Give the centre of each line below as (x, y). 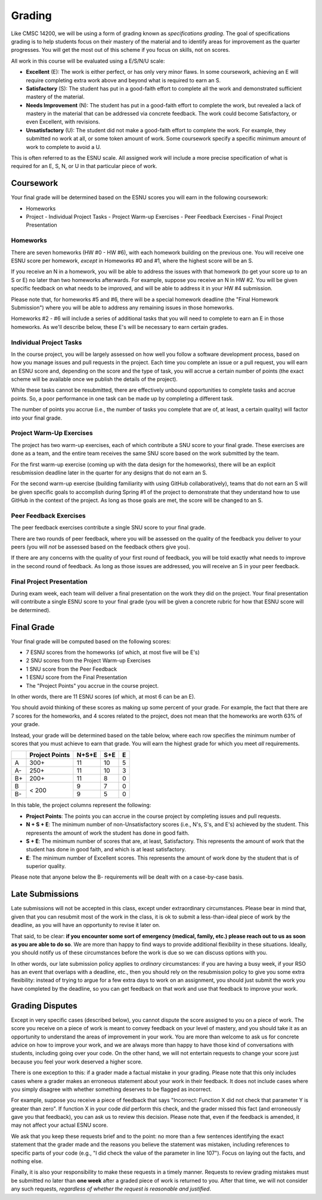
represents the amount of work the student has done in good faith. (108, 833)
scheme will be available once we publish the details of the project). (95, 379)
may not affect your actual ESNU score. (60, 1125)
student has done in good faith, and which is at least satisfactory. (106, 849)
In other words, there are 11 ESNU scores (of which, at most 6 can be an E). (103, 696)
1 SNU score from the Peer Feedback (72, 669)
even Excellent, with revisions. (63, 122)
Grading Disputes (44, 1005)
